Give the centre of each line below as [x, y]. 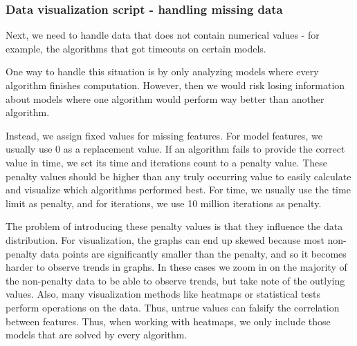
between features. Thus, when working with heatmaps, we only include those [168, 321]
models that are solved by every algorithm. [97, 335]
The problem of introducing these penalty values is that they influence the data [174, 226]
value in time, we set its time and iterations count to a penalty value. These [167, 162]
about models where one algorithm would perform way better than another [165, 98]
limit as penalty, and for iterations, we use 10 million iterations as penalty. [164, 203]
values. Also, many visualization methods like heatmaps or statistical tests [163, 294]
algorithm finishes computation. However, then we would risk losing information [175, 85]
